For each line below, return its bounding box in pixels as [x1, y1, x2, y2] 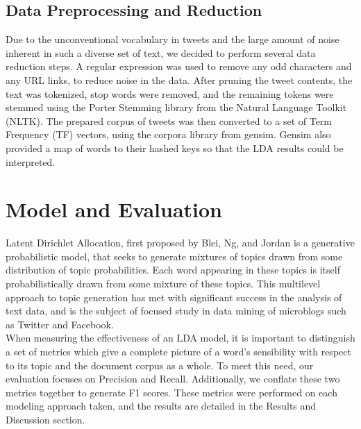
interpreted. [6, 154, 56, 169]
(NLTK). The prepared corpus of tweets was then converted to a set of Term [6, 113, 333, 128]
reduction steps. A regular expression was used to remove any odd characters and [6, 59, 352, 74]
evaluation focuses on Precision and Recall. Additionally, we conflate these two [6, 371, 340, 386]
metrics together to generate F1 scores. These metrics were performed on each [6, 385, 337, 399]
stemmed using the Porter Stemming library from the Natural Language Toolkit [6, 100, 347, 115]
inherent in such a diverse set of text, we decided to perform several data [6, 45, 316, 60]
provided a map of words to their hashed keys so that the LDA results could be [6, 140, 344, 155]
